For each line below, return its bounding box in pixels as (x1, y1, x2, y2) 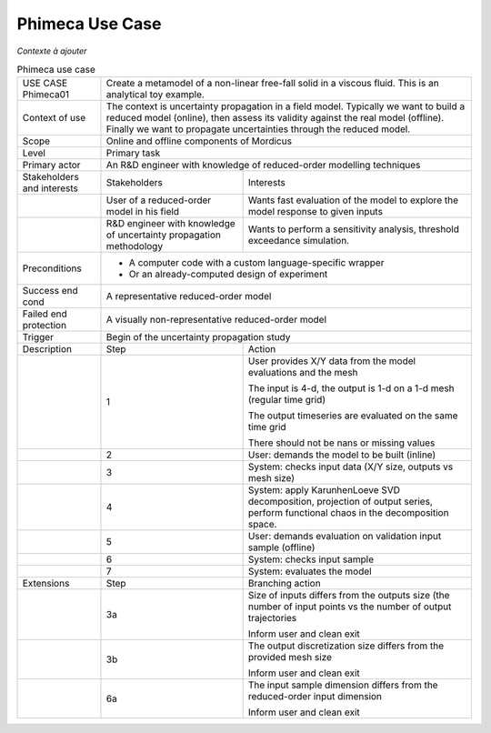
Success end (22, 285, 79, 297)
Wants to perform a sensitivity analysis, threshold (247, 223, 459, 236)
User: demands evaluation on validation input (247, 530, 442, 543)
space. (247, 518, 277, 531)
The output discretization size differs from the (247, 639, 445, 652)
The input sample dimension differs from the (247, 678, 438, 691)
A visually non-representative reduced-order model (105, 314, 327, 326)
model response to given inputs (247, 206, 384, 218)
